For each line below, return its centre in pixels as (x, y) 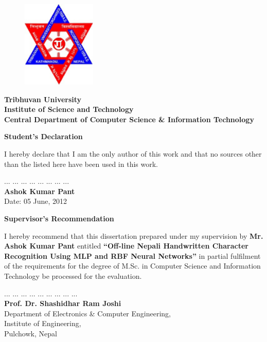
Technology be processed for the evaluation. (73, 275)
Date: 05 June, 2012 (36, 201)
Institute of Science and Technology (69, 109)
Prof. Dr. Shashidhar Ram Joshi (63, 303)
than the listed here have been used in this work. (81, 164)
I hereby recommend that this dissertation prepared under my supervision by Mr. (134, 235)
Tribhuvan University (43, 99)
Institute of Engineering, (43, 323)
